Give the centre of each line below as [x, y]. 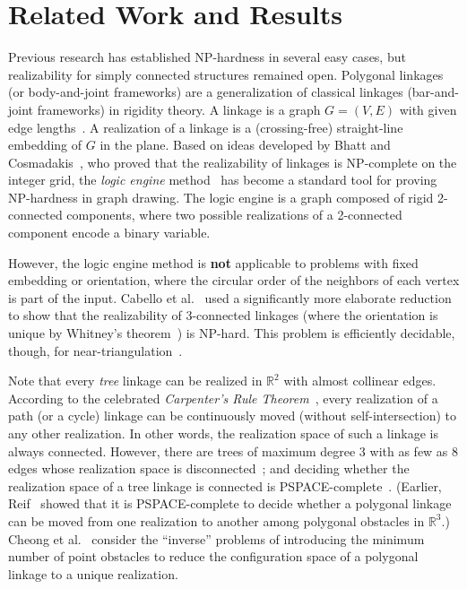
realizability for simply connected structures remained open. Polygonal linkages [226, 74]
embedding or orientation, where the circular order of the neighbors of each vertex [234, 280]
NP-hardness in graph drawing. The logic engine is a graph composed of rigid [221, 197]
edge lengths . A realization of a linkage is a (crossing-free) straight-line [206, 127]
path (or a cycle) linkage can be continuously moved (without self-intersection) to [233, 416]
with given [428, 109]
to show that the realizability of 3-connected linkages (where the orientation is [223, 315]
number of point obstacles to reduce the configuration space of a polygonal [213, 556]
